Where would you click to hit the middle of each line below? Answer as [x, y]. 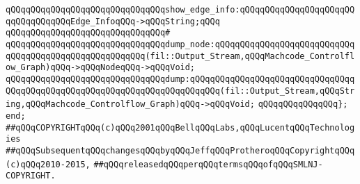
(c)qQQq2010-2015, [48, 164]
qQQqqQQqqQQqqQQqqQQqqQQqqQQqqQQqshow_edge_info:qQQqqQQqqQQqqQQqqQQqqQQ [180, 10]
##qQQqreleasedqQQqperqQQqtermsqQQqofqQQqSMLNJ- [208, 164]
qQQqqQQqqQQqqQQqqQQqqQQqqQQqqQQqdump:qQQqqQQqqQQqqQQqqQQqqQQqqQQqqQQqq [180, 79]
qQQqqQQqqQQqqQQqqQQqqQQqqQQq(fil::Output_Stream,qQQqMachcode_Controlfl [180, 56]
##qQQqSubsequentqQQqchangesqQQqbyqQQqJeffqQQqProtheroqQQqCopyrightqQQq [180, 150]
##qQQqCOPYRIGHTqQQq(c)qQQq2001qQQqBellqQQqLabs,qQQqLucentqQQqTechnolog [180, 127]
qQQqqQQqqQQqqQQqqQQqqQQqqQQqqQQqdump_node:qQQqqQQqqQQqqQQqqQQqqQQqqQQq [180, 44]
